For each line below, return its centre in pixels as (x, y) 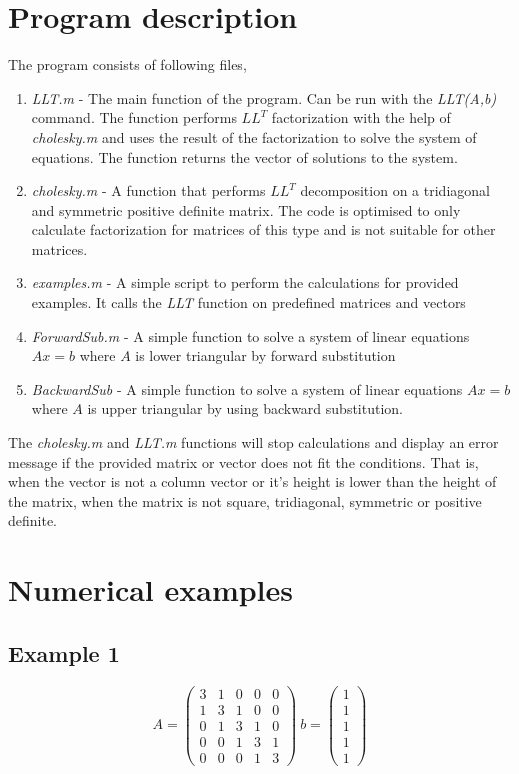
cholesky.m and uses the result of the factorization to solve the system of (254, 136)
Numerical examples (151, 589)
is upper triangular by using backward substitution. (245, 408)
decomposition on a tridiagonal (395, 190)
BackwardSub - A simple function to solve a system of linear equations (247, 388)
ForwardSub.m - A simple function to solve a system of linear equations (250, 335)
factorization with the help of (361, 117)
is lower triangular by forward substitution (265, 355)
